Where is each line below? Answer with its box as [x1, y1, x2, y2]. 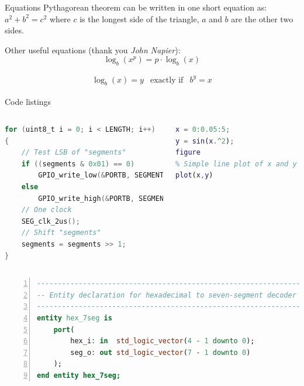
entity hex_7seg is [37, 314, 112, 322]
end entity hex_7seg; [37, 371, 121, 380]
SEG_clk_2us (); [21, 217, 80, 226]
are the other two [231, 12, 293, 25]
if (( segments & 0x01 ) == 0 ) [21, 159, 135, 168]
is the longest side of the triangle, [80, 12, 199, 25]
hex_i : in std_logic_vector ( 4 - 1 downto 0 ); [70, 337, 255, 346]
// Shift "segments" [21, 228, 101, 237]
